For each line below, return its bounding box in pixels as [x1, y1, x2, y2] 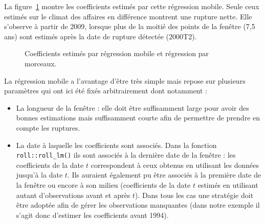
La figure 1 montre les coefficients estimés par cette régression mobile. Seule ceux [4, 1, 259, 11]
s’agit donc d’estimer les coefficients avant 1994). [16, 209, 169, 220]
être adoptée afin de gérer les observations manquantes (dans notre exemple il [16, 200, 260, 210]
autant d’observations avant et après [16, 189, 130, 200]
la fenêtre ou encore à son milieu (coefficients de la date [16, 179, 191, 190]
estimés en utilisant [197, 179, 258, 190]
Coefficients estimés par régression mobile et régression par [25, 48, 209, 59]
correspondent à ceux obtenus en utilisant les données [91, 159, 259, 170]
